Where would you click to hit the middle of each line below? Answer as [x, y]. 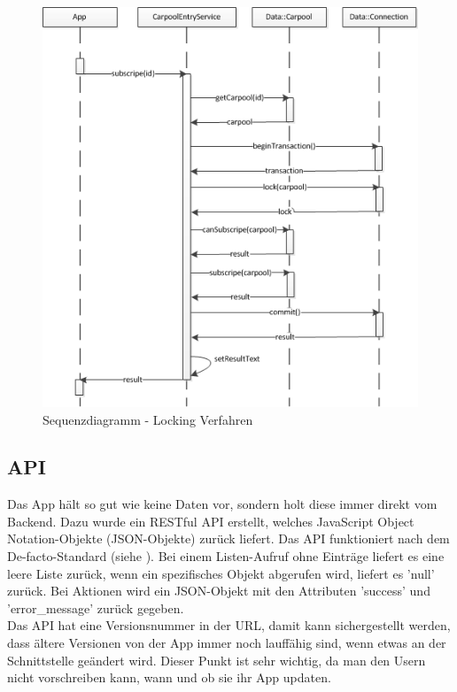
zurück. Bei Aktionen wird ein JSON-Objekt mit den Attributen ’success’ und [219, 591]
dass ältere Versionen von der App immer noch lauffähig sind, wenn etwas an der [227, 643]
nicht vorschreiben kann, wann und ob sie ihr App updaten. [169, 677]
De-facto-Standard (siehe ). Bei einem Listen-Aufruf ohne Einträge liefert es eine [226, 556]
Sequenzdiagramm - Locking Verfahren [148, 419]
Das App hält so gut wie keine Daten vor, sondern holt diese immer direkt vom [222, 504]
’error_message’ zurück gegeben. [96, 607]
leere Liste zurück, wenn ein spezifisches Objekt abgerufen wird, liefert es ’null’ [221, 573]
